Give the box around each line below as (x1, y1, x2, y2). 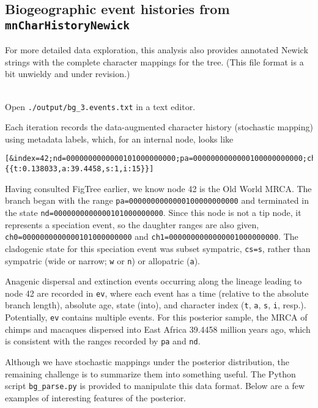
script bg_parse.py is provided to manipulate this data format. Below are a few (5, 379, 305, 392)
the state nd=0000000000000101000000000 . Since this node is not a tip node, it (5, 206, 301, 218)
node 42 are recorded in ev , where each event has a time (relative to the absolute (5, 286, 309, 299)
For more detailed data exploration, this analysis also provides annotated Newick (5, 43, 308, 56)
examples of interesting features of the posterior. (5, 391, 187, 404)
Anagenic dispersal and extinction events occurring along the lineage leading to (5, 275, 302, 287)
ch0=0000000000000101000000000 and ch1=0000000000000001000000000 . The (5, 230, 298, 243)
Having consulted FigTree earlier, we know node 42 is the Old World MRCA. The (5, 182, 312, 195)
